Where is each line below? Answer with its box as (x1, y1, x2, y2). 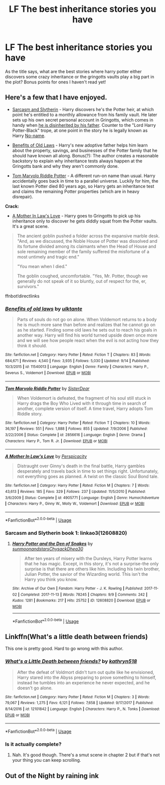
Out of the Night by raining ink (5, 771, 99, 780)
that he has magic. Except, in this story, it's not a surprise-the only (24, 561, 159, 566)
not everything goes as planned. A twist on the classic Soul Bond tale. (17, 474, 159, 480)
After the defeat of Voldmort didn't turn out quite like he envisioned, (17, 669, 154, 675)
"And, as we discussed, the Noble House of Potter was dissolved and (17, 238, 158, 244)
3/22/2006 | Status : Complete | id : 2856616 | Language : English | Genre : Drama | (5, 432, 145, 437)
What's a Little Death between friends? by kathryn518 (5, 658, 137, 665)
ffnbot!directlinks (5, 293, 40, 299)
